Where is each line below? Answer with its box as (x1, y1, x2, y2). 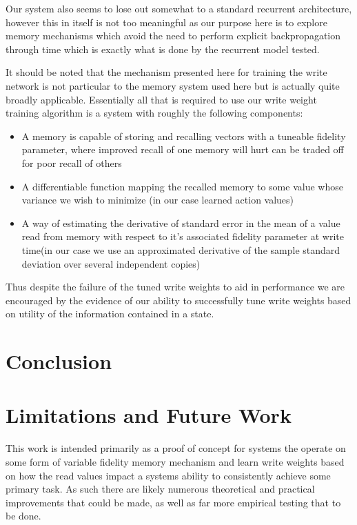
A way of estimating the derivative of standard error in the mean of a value (21, 215, 340, 230)
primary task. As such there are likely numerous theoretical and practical (6, 482, 315, 496)
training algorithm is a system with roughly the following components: (6, 106, 303, 120)
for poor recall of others (21, 155, 122, 170)
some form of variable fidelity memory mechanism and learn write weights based (6, 454, 345, 468)
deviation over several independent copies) (21, 256, 201, 270)
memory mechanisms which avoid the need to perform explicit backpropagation (6, 28, 341, 43)
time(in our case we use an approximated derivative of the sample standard (21, 242, 340, 257)
